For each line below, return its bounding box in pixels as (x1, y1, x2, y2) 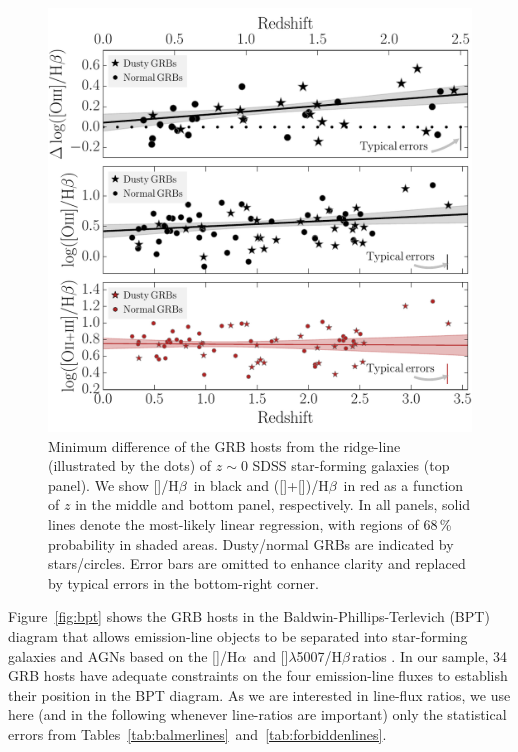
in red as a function (343, 474, 464, 495)
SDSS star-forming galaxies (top (252, 455, 450, 476)
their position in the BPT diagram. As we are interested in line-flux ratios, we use (8, 684, 511, 705)
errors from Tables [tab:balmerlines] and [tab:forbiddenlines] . (8, 723, 387, 744)
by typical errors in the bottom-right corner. (48, 572, 319, 593)
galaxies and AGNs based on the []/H (8, 645, 238, 666)
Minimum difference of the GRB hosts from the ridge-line (48, 435, 401, 456)
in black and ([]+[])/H (193, 474, 329, 495)
